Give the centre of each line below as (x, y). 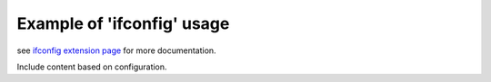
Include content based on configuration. (92, 67)
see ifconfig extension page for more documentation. (117, 50)
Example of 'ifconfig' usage (123, 23)
